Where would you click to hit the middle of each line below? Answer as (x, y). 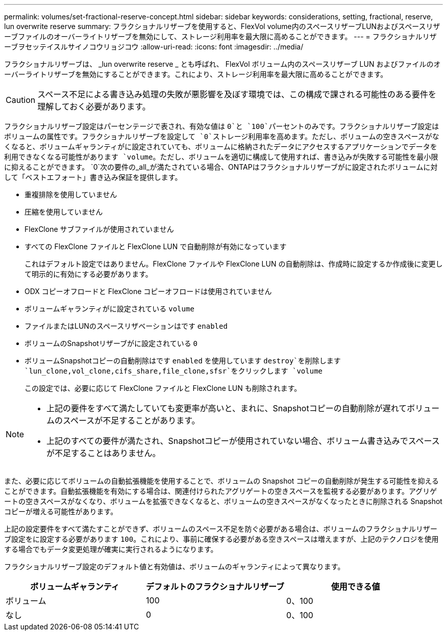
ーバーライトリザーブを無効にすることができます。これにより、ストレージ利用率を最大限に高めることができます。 (196, 74)
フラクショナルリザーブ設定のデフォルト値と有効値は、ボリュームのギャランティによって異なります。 (175, 566)
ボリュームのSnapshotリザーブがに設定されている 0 (111, 343)
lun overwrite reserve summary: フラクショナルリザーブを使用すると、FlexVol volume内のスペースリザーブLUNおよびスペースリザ (222, 26)
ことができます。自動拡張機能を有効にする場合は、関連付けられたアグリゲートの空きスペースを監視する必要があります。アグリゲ (221, 491)
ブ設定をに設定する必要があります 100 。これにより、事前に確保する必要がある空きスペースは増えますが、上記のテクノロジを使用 (221, 539)
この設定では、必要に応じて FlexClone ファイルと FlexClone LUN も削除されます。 (163, 388)
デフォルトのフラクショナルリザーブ (215, 587)
